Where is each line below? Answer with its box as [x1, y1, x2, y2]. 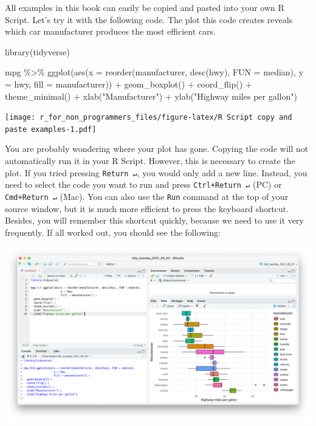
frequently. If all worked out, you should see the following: [5, 225, 221, 238]
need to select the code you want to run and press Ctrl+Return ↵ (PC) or [5, 178, 282, 191]
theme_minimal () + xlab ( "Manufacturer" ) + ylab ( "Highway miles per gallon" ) [5, 89, 297, 102]
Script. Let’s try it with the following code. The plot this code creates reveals [5, 13, 293, 26]
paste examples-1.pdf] [5, 125, 97, 134]
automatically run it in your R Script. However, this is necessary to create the [5, 154, 295, 167]
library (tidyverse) [5, 45, 70, 58]
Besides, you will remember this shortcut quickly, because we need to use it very [5, 214, 304, 227]
